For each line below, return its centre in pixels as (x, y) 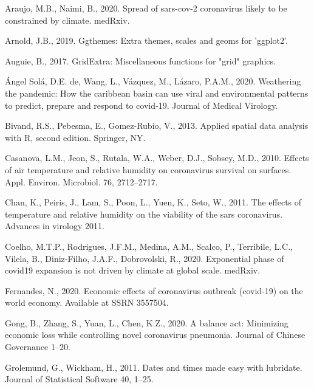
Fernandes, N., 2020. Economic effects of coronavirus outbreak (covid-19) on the (154, 290)
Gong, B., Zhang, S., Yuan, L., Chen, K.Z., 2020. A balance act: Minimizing (147, 322)
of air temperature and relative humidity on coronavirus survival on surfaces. (148, 169)
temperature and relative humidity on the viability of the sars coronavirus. (144, 214)
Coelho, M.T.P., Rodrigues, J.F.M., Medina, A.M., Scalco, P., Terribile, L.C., (149, 246)
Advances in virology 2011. (55, 226)
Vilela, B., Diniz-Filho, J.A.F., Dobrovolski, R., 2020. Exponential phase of (145, 258)
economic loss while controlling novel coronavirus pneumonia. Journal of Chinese (155, 335)
